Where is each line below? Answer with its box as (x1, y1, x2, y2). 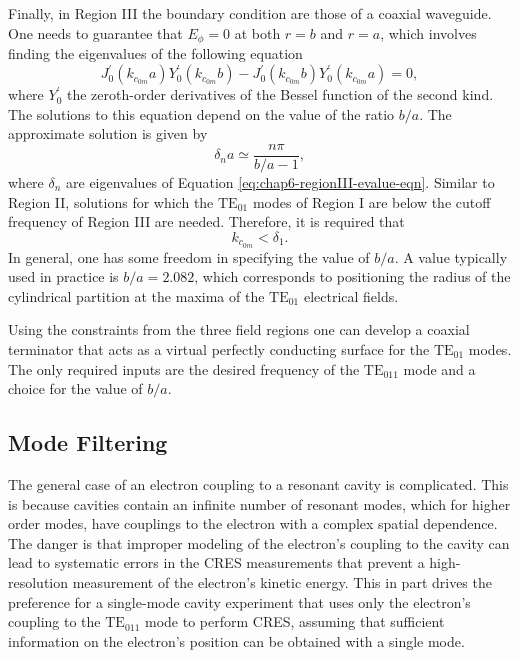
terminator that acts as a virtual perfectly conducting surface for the (8, 339, 430, 359)
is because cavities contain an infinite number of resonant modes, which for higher (8, 493, 511, 514)
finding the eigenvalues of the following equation (8, 43, 303, 64)
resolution (8, 571, 69, 592)
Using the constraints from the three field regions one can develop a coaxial (8, 319, 470, 340)
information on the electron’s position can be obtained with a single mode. (8, 630, 465, 651)
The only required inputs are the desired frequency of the (8, 358, 360, 379)
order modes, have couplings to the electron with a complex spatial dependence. (8, 513, 498, 534)
